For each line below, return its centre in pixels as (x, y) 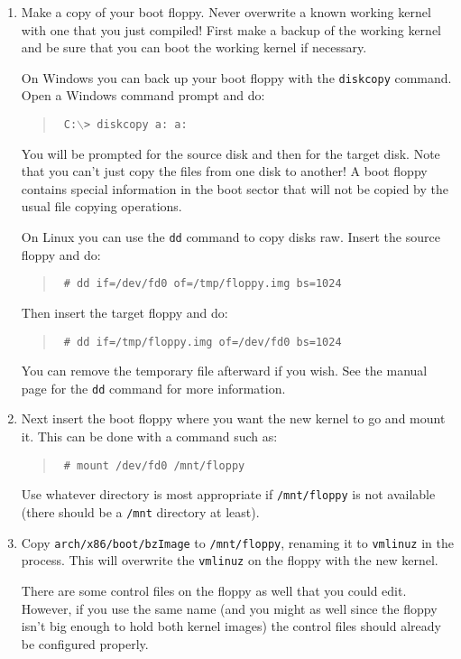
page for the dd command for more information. (153, 388)
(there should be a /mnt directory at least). (140, 511)
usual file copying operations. (101, 206)
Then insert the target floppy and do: (124, 312)
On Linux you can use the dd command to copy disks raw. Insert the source (230, 237)
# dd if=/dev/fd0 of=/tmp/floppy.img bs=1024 (203, 284)
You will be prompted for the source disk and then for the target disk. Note (230, 153)
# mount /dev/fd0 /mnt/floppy (154, 465)
